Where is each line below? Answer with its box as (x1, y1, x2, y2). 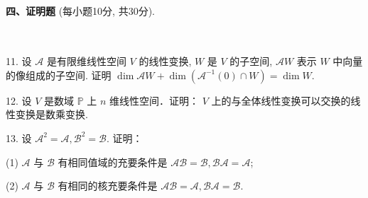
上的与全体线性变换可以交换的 (211, 93, 351, 107)
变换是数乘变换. (15, 107, 88, 122)
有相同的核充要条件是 (58, 178, 158, 193)
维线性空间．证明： (109, 93, 200, 107)
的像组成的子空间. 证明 (6, 67, 112, 82)
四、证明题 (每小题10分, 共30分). (6, 4, 156, 18)
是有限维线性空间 (46, 54, 126, 69)
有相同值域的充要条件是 (58, 154, 168, 169)
